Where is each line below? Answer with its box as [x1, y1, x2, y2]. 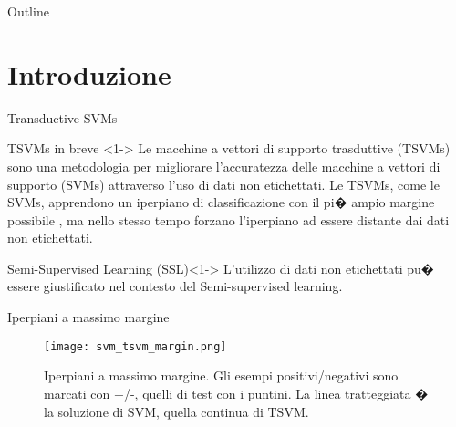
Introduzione [7, 55, 171, 92]
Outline [7, 2, 49, 20]
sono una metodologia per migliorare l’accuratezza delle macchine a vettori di [7, 156, 440, 175]
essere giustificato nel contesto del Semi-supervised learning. [7, 276, 343, 296]
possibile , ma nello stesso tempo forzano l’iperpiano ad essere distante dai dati [7, 210, 450, 229]
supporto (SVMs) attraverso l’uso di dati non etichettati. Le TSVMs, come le [7, 174, 440, 193]
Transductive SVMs [7, 108, 118, 127]
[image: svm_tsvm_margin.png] [44, 339, 227, 353]
